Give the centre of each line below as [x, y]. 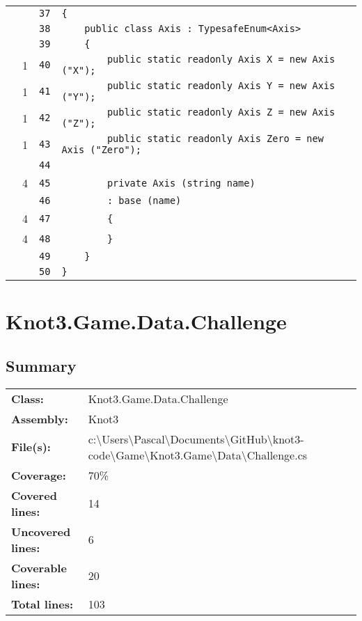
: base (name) [144, 201]
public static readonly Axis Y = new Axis [221, 86]
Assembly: [40, 418]
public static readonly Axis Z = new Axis [221, 112]
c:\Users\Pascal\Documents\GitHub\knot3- [196, 439]
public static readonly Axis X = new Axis [221, 59]
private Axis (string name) [181, 183]
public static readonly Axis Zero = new [215, 139]
